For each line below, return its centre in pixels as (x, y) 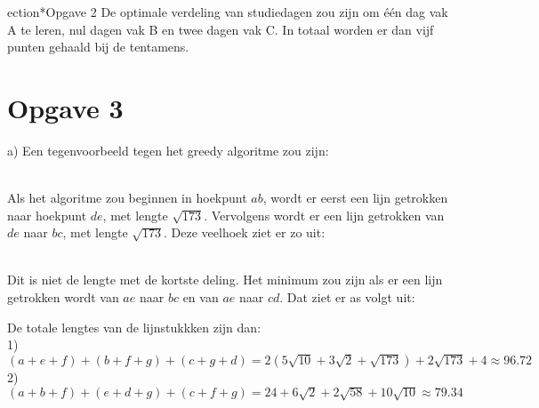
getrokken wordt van (63, 297)
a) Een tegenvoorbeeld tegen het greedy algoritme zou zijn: (168, 150)
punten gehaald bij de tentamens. (98, 47)
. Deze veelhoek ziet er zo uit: (245, 232)
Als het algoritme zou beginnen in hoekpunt (127, 198)
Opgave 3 (65, 107)
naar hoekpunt (47, 215)
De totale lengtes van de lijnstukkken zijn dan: (134, 327)
